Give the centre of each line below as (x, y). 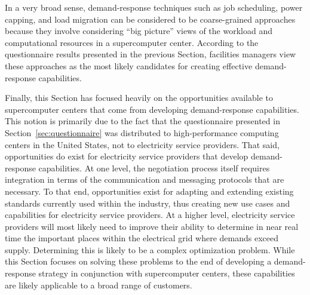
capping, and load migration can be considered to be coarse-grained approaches (150, 19)
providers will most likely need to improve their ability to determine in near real (152, 226)
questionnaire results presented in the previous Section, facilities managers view (151, 54)
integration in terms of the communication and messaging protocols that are (145, 179)
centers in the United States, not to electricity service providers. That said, (142, 144)
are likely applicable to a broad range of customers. (99, 285)
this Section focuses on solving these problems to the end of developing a (138, 261)
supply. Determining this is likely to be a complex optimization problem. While (150, 249)
